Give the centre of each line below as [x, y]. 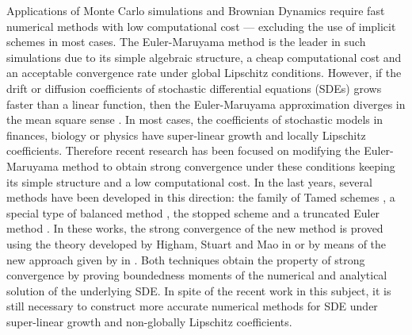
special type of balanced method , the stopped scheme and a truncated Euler [193, 212]
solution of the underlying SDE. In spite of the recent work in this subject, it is [199, 290]
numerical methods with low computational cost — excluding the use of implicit [201, 26]
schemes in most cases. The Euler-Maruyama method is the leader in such [186, 42]
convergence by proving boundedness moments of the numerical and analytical [197, 275]
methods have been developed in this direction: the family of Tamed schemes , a [201, 197]
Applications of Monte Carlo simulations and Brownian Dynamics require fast [196, 10]
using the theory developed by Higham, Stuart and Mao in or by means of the [196, 243]
